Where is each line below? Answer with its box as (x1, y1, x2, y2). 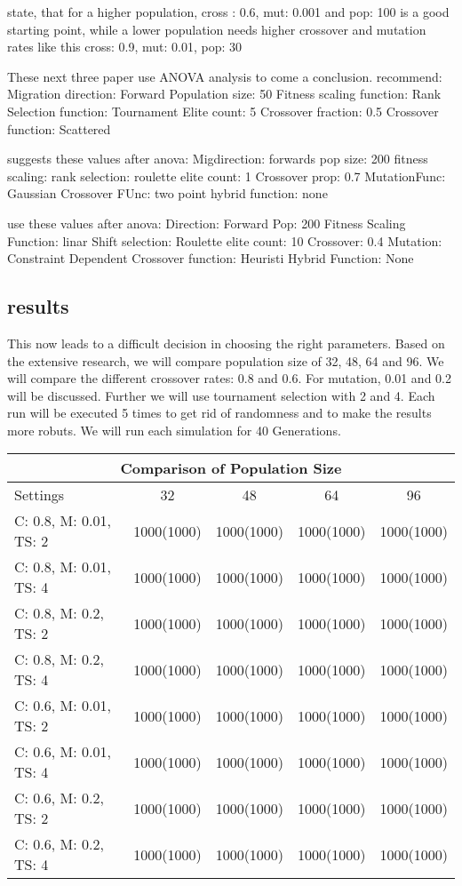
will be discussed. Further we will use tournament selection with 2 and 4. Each (7, 386, 435, 404)
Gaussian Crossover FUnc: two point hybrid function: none (7, 184, 328, 203)
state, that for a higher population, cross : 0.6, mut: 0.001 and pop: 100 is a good (7, 3, 450, 20)
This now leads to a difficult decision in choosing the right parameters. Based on (7, 333, 445, 352)
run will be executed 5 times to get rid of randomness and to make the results (7, 403, 432, 422)
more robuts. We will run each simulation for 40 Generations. (7, 420, 341, 439)
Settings (14, 484, 65, 506)
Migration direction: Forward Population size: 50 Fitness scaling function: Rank (7, 84, 442, 103)
